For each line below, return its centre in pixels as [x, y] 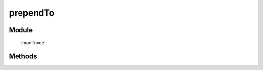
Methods [23, 57]
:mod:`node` [33, 43]
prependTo [32, 13]
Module [21, 30]
